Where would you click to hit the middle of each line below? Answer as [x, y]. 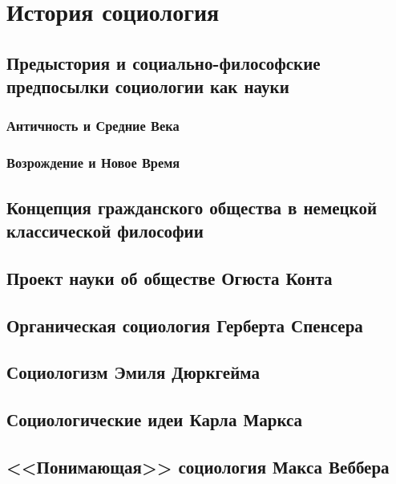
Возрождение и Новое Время [93, 163]
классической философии [105, 231]
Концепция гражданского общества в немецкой [192, 207]
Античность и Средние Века [93, 126]
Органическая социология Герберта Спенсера [185, 325]
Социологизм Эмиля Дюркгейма [133, 372]
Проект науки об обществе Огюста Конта [170, 277]
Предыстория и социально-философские [164, 62]
